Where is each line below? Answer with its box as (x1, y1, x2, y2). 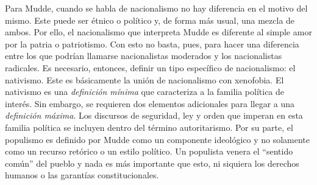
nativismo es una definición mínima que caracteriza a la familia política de (5, 85, 285, 98)
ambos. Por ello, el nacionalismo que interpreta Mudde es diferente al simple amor (5, 26, 312, 38)
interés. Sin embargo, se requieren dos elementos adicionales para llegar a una (5, 97, 295, 110)
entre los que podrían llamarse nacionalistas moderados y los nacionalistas (5, 49, 282, 62)
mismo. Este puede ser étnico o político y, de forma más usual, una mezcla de (5, 13, 295, 26)
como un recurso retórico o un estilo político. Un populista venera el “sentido (5, 145, 293, 158)
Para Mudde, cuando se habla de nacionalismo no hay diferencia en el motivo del (5, 2, 308, 14)
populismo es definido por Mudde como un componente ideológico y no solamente (5, 133, 310, 145)
